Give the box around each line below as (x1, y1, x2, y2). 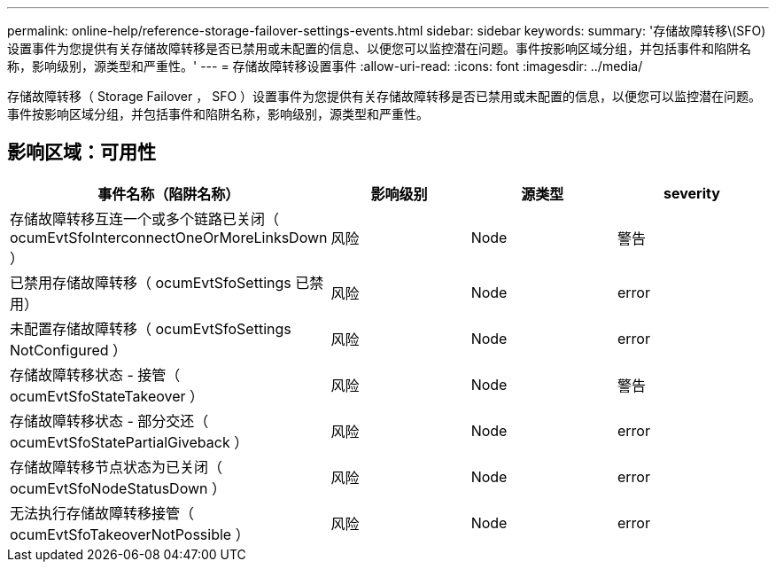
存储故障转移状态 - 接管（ (10, 365, 181, 384)
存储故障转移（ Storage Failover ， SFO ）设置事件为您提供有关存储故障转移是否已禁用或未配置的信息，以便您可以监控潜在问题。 (7, 89, 762, 104)
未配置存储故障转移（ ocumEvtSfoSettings (10, 319, 291, 338)
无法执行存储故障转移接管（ (10, 503, 195, 522)
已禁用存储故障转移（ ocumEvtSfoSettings (10, 273, 291, 292)
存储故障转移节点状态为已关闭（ (10, 457, 223, 476)
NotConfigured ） (10, 340, 128, 359)
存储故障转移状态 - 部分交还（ (10, 411, 209, 430)
